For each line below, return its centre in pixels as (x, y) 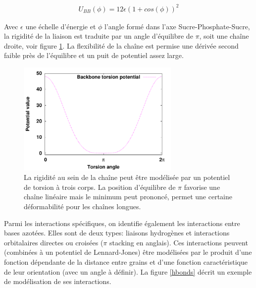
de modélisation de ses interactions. (58, 281)
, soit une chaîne (224, 36)
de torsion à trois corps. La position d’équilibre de (100, 187)
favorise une (202, 187)
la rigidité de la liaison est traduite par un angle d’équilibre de (99, 36)
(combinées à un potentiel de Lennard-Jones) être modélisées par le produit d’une (128, 252)
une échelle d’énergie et (61, 26)
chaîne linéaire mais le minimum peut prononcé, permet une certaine (128, 197)
